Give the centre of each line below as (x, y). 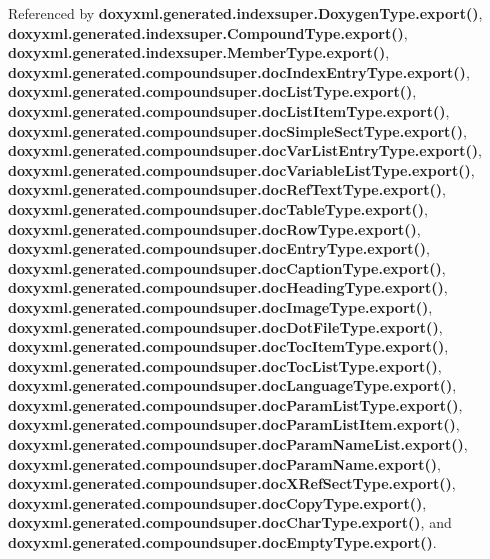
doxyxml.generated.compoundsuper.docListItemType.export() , (229, 110)
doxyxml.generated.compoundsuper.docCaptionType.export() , (227, 267)
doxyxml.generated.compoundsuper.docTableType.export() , (218, 208)
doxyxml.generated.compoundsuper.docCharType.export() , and (230, 522)
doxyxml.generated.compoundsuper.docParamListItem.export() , (234, 424)
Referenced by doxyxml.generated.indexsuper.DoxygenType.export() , (245, 13)
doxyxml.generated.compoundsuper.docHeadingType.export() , (228, 287)
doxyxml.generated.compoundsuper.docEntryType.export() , (219, 248)
